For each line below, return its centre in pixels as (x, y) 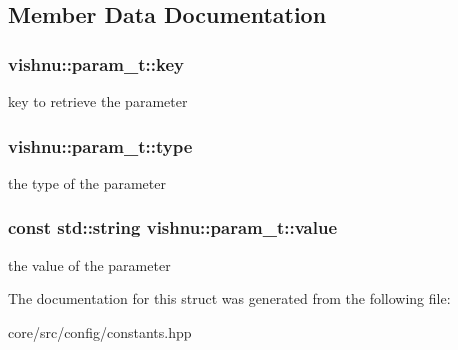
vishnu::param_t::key (96, 63)
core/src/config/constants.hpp (100, 331)
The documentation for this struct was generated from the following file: (229, 298)
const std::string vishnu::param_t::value (173, 227)
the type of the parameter (87, 182)
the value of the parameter (89, 264)
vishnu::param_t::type (100, 145)
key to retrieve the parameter (98, 101)
